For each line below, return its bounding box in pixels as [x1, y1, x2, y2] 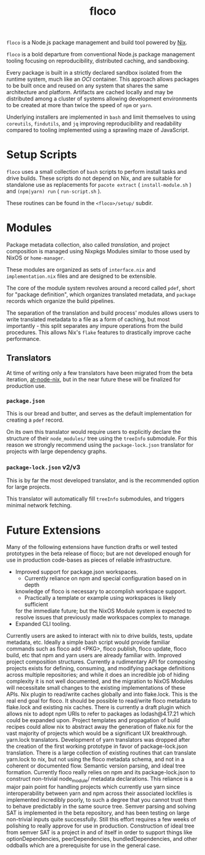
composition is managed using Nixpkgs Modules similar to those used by [6, 248, 191, 255]
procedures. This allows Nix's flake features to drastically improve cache [6, 329, 192, 336]
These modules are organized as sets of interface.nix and [6, 266, 156, 274]
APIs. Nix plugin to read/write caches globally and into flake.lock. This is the [6, 690, 198, 698]
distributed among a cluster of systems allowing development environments [6, 95, 198, 102]
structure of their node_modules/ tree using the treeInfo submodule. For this [6, 435, 197, 442]
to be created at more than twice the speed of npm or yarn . [6, 102, 153, 109]
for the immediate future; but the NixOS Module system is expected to [15, 607, 192, 614]
